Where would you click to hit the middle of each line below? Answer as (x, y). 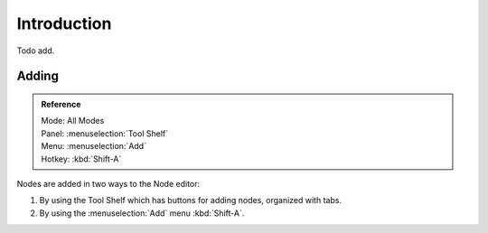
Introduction (64, 23)
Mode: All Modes (73, 121)
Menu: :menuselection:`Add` (94, 146)
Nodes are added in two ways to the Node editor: (108, 183)
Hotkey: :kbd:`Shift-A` (81, 159)
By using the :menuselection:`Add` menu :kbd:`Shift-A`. (142, 213)
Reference (61, 104)
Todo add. (36, 51)
